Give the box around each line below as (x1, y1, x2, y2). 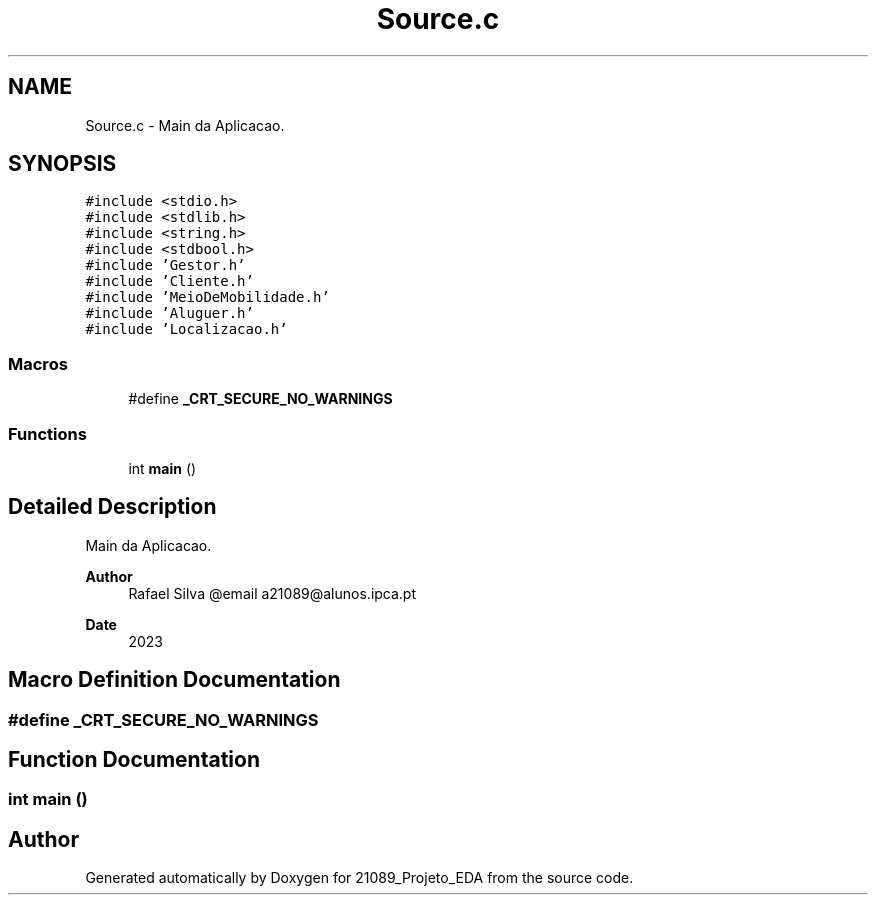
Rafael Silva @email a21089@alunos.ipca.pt (128, 584, 417, 602)
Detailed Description (8, 494, 217, 520)
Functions (8, 423, 87, 444)
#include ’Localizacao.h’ (85, 321, 288, 338)
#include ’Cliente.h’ (85, 273, 254, 290)
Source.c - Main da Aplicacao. (85, 116, 285, 134)
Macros (8, 353, 68, 374)
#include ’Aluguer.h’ (85, 305, 254, 322)
